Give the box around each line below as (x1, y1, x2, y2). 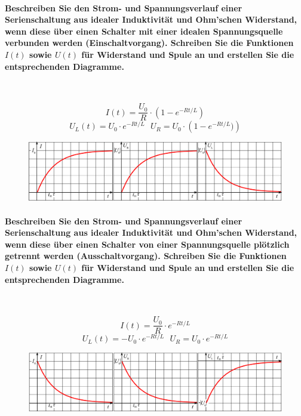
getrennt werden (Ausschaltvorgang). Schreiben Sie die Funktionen (5, 249, 287, 262)
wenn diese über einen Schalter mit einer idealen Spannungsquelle (5, 24, 283, 37)
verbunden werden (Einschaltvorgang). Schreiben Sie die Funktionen (5, 36, 294, 49)
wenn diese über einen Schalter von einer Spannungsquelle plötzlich (5, 238, 290, 250)
